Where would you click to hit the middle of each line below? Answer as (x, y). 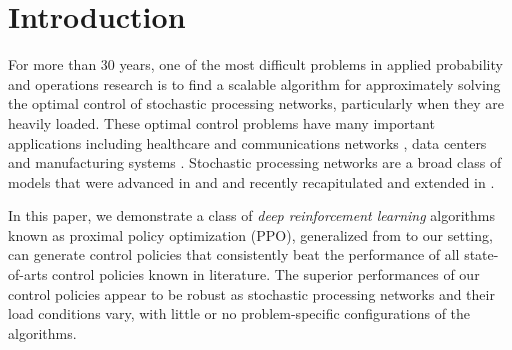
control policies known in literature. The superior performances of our (266, 274)
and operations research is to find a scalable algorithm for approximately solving (254, 83)
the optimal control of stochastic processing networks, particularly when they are (256, 103)
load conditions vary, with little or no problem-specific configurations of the (239, 313)
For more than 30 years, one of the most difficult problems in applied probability (255, 64)
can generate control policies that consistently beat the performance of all (234, 254)
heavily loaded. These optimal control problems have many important (221, 122)
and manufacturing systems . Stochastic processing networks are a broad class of (255, 162)
